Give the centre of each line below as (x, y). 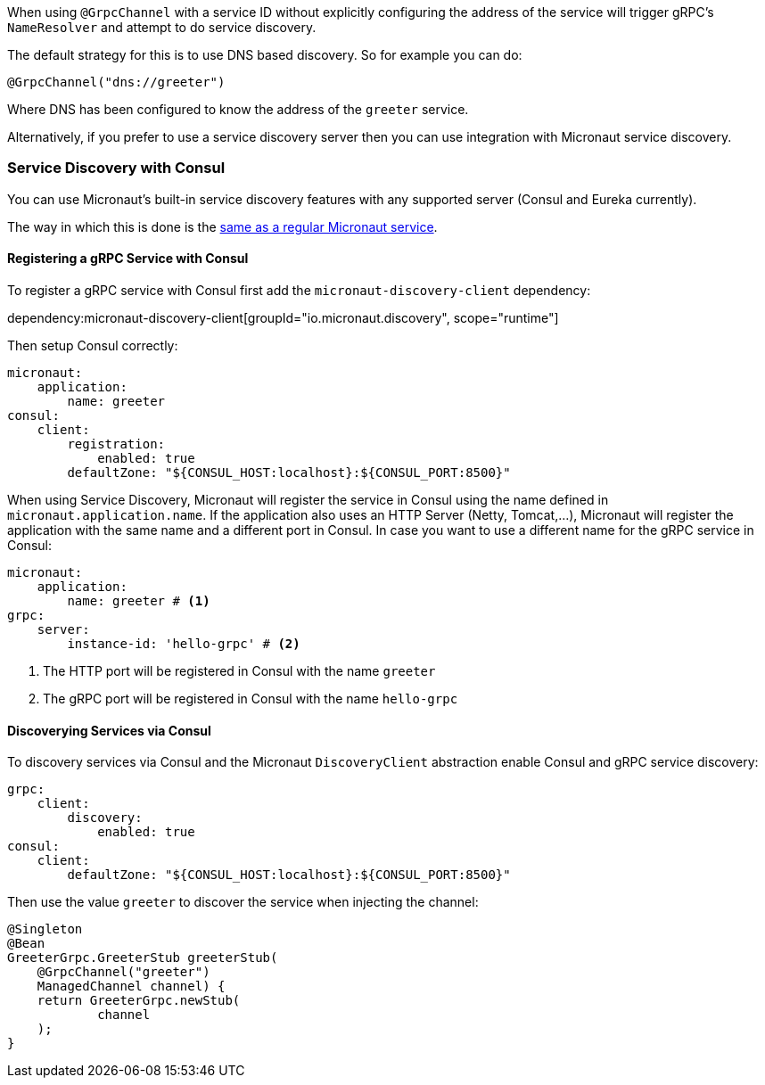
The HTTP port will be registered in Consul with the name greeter (239, 670)
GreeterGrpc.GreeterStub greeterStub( (143, 958)
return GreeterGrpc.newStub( (139, 1001)
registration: (116, 444)
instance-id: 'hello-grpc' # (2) (184, 643)
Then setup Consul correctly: (93, 345)
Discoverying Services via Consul (109, 730)
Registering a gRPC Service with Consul (128, 259)
